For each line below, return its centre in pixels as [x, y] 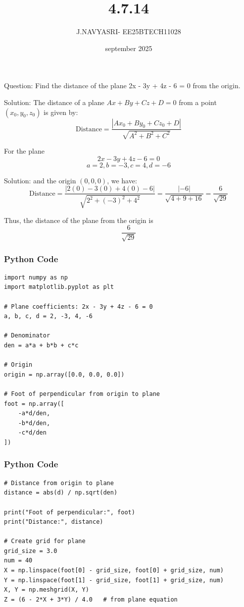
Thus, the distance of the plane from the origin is [79, 220]
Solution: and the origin [40, 180]
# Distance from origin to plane [59, 483]
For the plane [24, 150]
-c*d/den [32, 433]
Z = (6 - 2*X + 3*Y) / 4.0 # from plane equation [91, 599]
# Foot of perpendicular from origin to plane [82, 394]
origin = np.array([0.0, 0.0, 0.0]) [64, 374]
